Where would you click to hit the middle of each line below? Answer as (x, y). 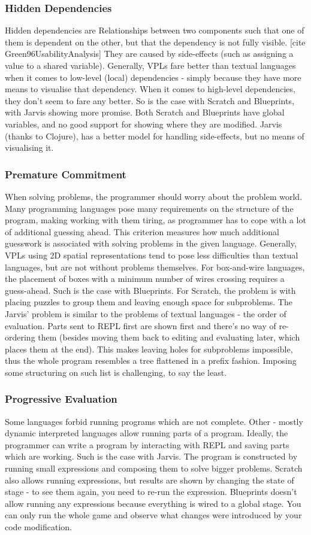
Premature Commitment (66, 174)
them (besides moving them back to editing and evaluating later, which (169, 337)
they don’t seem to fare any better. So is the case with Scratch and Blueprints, (150, 100)
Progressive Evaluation (61, 399)
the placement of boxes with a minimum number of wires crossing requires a (145, 279)
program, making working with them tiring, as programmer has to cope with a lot (155, 220)
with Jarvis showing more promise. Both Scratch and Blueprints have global (145, 112)
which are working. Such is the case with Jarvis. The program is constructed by (151, 456)
